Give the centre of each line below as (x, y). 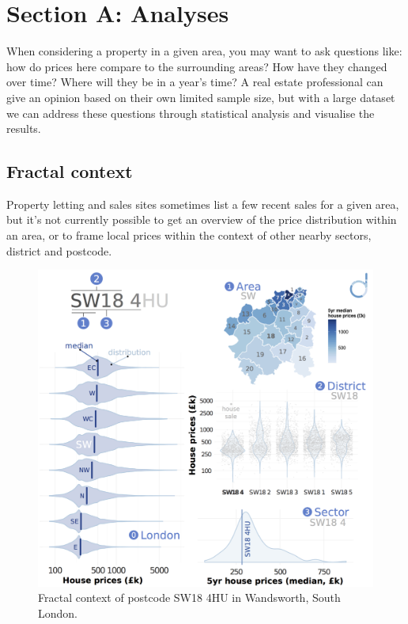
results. (24, 129)
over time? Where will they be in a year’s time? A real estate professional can (195, 82)
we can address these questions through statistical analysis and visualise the (191, 113)
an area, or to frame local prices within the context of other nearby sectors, (189, 235)
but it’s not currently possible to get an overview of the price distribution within (202, 219)
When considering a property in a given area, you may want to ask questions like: (204, 51)
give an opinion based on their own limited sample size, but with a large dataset (201, 97)
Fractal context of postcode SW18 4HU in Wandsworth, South (189, 598)
